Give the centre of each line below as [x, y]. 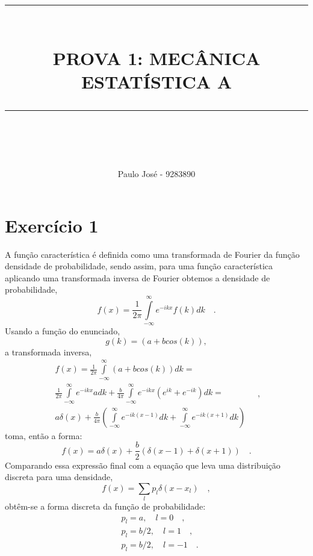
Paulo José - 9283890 [156, 174]
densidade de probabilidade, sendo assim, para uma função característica [139, 266]
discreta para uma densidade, [59, 477]
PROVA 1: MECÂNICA [156, 58]
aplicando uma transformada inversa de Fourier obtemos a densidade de [138, 277]
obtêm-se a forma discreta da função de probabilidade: [105, 506]
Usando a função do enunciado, [63, 331]
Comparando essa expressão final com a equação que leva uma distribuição [143, 465]
